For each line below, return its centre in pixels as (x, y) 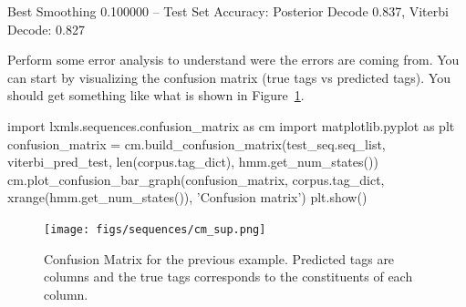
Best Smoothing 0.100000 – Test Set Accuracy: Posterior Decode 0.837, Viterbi (228, 11)
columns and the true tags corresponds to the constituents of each (228, 276)
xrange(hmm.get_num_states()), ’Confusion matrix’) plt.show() (187, 197)
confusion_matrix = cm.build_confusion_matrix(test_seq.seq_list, (197, 143)
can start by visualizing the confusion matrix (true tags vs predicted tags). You (229, 77)
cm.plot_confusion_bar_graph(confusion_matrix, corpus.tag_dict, (196, 179)
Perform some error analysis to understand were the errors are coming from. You (233, 60)
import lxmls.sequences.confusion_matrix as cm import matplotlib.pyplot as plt (231, 125)
